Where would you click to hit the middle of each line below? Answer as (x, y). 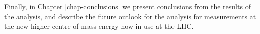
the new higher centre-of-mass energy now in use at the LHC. (99, 26)
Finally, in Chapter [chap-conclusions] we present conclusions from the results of (127, 6)
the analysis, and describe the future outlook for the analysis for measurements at (130, 16)
